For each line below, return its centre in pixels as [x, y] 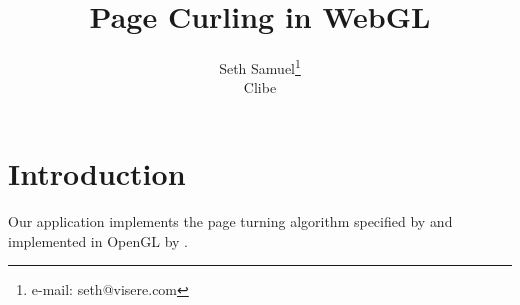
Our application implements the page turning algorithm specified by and [230, 220]
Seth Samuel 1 [260, 66]
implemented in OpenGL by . [98, 240]
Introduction [97, 172]
